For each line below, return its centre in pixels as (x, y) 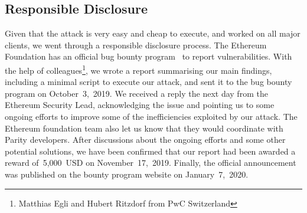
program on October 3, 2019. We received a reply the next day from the (136, 93)
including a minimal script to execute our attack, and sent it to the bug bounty (148, 82)
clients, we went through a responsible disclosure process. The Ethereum (136, 45)
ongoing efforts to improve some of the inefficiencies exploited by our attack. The (151, 117)
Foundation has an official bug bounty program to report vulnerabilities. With (148, 56)
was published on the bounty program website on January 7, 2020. (127, 174)
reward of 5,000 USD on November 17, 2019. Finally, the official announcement (151, 163)
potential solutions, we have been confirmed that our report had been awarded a (150, 151)
